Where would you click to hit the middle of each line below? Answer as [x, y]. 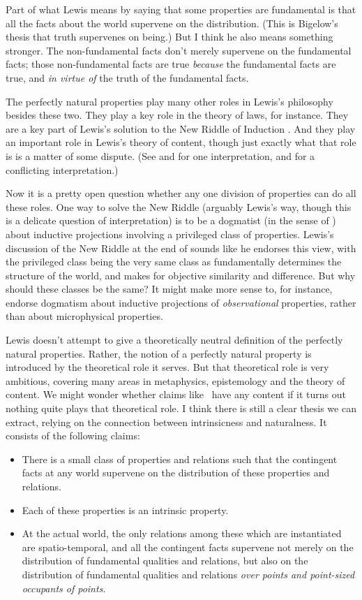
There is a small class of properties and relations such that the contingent [180, 459]
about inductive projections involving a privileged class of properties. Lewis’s [170, 234]
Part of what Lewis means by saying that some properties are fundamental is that [181, 9]
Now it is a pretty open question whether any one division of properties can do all [181, 193]
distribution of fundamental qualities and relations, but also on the [165, 561]
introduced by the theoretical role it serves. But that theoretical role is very [167, 367]
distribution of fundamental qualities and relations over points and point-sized [188, 574]
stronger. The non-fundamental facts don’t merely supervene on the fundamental [179, 50]
